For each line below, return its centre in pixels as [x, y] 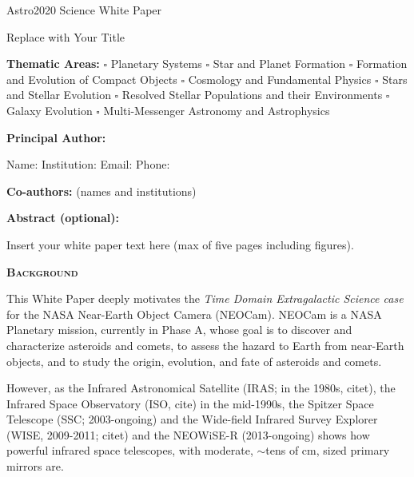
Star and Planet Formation [279, 64]
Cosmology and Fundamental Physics [280, 79]
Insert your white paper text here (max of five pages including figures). [180, 244]
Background [42, 271]
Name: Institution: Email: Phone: [88, 164]
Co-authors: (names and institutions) [102, 191]
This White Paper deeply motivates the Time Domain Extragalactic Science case [205, 298]
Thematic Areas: [53, 64]
